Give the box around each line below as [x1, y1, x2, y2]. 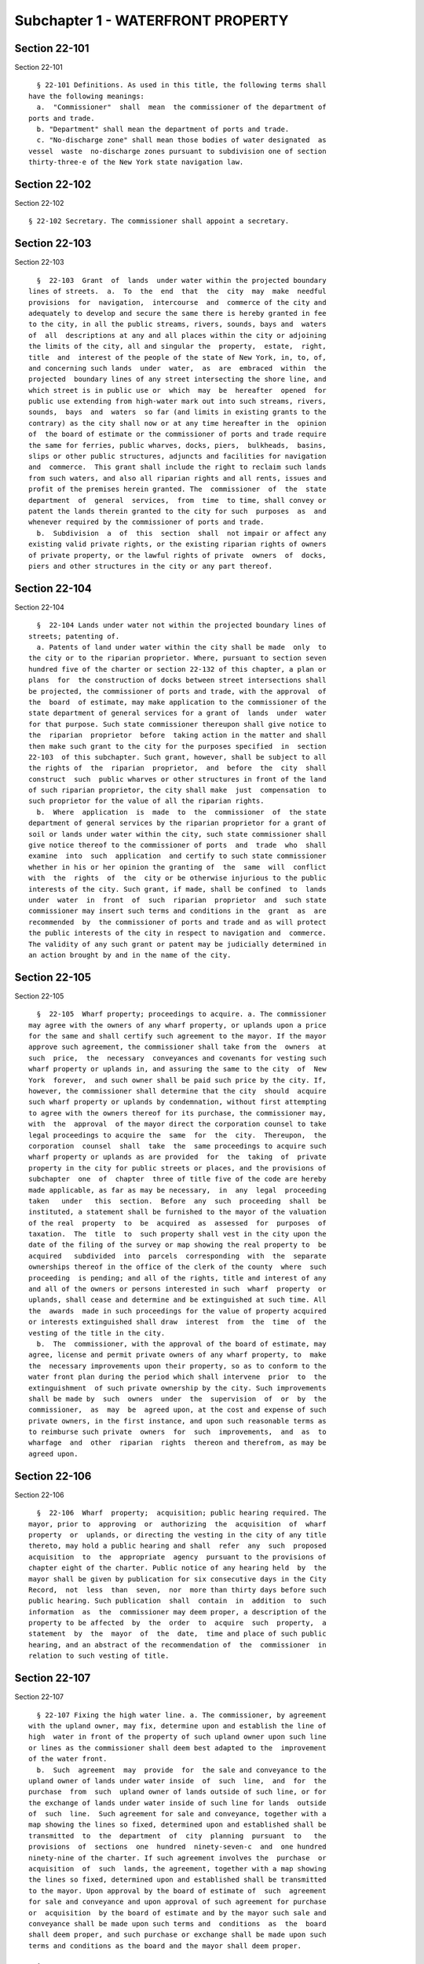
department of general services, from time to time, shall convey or [28, 496, 327, 504]
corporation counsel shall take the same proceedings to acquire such [28, 1141, 327, 1150]
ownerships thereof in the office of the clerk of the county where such [28, 1262, 327, 1272]
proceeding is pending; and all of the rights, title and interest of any [28, 1273, 327, 1282]
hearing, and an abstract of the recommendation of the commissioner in [28, 1640, 327, 1649]
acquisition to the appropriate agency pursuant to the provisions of [28, 1552, 327, 1561]
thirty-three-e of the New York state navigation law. [28, 158, 244, 167]
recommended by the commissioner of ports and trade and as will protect [28, 918, 327, 926]
